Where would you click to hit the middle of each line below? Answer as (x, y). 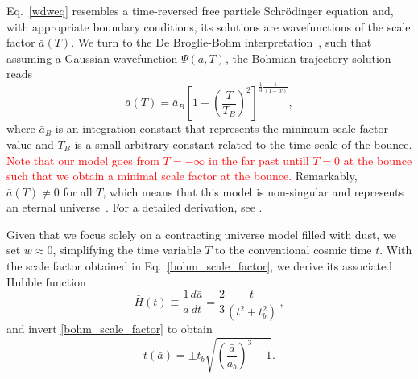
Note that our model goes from (83, 160)
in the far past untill (259, 160)
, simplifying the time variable (127, 250)
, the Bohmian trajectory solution (308, 58)
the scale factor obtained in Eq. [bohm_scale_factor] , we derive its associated (200, 266)
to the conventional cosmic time (294, 250)
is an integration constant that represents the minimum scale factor (221, 128)
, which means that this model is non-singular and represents (253, 191)
